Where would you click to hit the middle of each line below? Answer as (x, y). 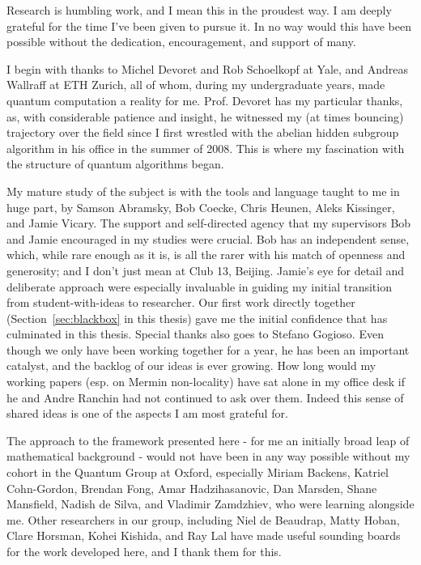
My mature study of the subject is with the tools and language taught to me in (203, 191)
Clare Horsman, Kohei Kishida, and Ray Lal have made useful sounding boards (204, 535)
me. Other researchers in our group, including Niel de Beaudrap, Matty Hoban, (203, 519)
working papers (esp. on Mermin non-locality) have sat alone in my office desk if (206, 382)
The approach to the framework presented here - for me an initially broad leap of (208, 440)
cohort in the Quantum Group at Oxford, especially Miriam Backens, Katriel (198, 472)
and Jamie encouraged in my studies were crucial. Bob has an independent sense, (208, 238)
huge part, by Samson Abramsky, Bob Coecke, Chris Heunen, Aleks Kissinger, (201, 207)
